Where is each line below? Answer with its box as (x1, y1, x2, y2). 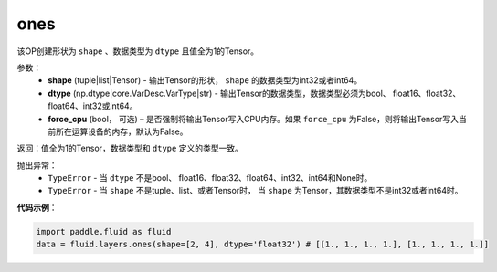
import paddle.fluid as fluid (36, 226, 172, 236)
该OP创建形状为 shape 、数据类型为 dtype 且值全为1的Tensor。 (16, 46, 259, 57)
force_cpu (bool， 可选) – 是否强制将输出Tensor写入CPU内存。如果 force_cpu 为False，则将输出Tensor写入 (48, 113, 459, 124)
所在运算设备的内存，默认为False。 (55, 126, 188, 137)
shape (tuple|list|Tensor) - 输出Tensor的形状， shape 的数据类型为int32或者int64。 (48, 75, 363, 86)
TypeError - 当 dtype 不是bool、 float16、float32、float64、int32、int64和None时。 (48, 173, 373, 183)
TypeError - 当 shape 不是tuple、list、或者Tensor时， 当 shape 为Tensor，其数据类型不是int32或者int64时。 (48, 185, 463, 196)
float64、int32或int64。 (48, 100, 138, 111)
